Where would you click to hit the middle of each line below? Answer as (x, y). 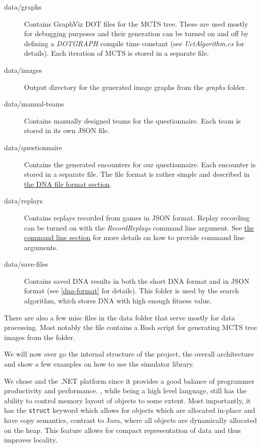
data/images (23, 70)
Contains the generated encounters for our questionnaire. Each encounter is (140, 164)
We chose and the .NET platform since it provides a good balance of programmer (129, 380)
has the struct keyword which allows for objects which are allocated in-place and (130, 410)
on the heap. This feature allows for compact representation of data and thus (122, 430)
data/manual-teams (34, 104)
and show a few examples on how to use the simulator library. (99, 364)
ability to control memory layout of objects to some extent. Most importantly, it (127, 400)
